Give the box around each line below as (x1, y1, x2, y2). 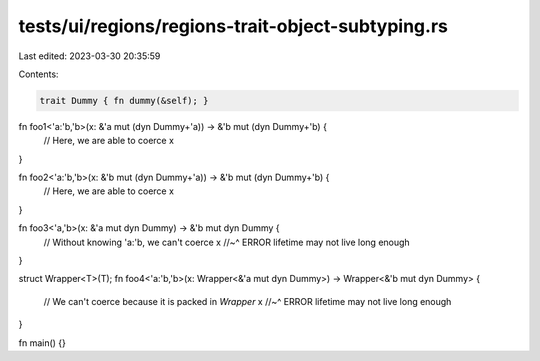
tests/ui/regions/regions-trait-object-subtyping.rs (18, 15, 449, 37)
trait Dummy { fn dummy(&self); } (39, 95, 209, 106)
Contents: (18, 68, 59, 80)
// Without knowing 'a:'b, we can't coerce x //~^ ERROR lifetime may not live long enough (43, 236, 410, 248)
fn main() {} (18, 336, 67, 349)
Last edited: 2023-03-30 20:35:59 (18, 50, 161, 62)
